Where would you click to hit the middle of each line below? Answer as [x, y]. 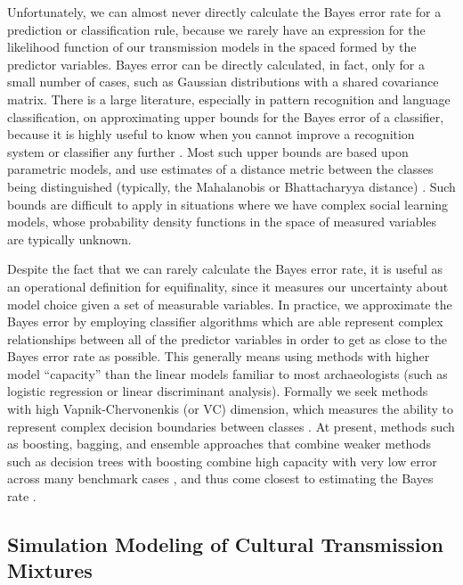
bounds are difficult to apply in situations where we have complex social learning [228, 204]
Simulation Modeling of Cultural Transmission [225, 544]
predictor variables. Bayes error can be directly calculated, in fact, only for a [216, 64]
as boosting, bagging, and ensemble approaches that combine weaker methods [219, 444]
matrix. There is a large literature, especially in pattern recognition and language [229, 99]
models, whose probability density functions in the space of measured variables [222, 222]
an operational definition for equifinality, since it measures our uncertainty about [228, 286]
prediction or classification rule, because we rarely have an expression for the [216, 29]
